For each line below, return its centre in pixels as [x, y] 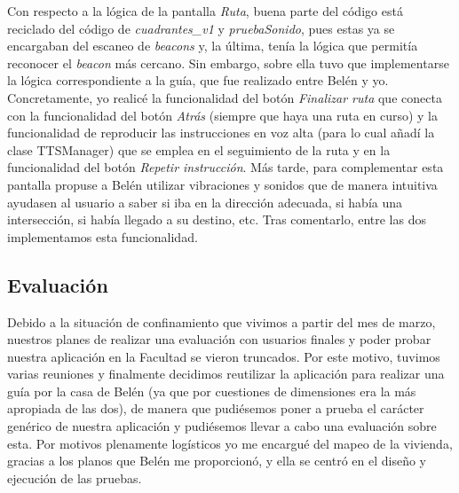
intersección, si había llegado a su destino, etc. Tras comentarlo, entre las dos [217, 219]
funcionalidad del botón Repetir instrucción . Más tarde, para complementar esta [226, 167]
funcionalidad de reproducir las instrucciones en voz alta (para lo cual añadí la [221, 133]
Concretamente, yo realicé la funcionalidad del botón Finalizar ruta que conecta [225, 97]
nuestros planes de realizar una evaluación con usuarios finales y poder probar [219, 339]
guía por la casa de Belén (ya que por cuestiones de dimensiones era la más [212, 391]
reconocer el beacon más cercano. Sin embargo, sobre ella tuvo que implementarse [228, 63]
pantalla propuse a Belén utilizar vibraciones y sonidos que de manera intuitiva [222, 184]
